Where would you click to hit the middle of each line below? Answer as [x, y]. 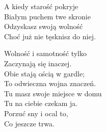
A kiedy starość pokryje [41, 6]
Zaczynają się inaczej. [38, 63]
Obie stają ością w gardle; [45, 73]
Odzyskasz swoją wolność [44, 26]
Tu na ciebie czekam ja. [41, 103]
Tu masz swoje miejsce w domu [53, 93]
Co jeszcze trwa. [29, 123]
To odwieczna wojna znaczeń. [50, 83]
